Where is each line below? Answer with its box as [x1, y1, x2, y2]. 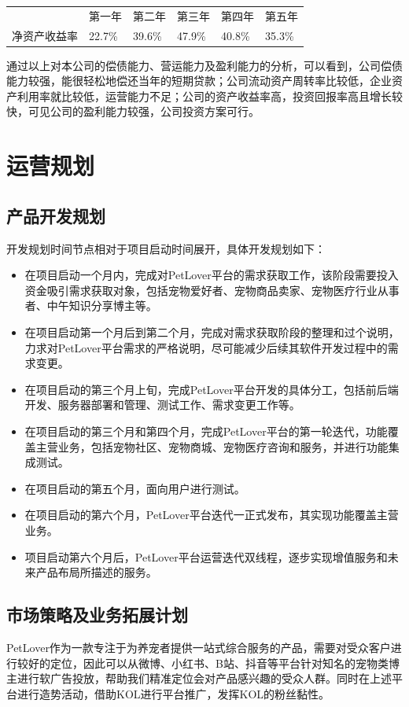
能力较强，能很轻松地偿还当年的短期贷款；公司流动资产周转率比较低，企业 [6, 72, 392, 89]
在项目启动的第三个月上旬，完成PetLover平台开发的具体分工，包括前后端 [24, 381, 399, 397]
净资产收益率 [12, 27, 78, 43]
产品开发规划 [6, 203, 105, 227]
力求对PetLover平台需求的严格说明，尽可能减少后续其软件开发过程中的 [24, 339, 388, 355]
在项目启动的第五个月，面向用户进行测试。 [24, 480, 245, 496]
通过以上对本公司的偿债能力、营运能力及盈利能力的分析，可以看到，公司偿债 [6, 57, 403, 73]
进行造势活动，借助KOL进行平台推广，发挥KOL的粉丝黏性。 [17, 685, 330, 701]
